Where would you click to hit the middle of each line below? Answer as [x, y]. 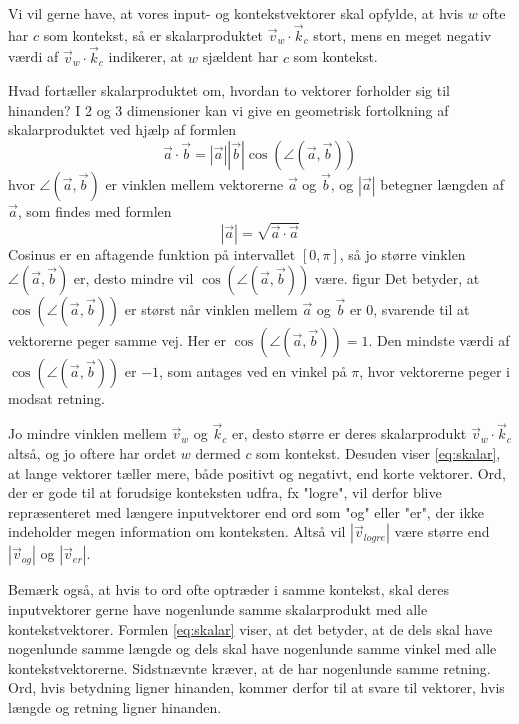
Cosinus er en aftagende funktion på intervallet [152, 253]
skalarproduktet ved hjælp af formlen [122, 129]
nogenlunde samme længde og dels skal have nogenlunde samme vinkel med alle [252, 648]
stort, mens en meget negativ [402, 34]
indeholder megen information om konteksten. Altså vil [177, 531]
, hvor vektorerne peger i [434, 370]
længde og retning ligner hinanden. [115, 706]
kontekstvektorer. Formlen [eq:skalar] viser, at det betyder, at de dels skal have [250, 628]
